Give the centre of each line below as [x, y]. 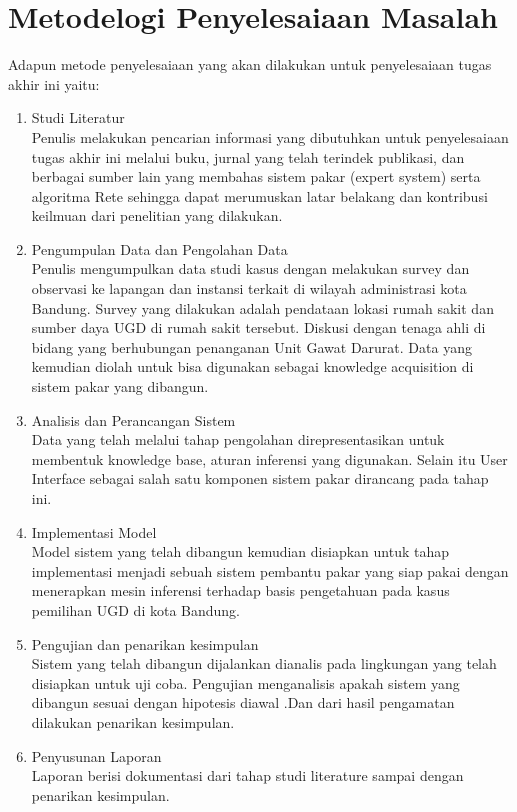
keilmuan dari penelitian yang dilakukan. [157, 215]
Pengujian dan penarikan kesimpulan [145, 643]
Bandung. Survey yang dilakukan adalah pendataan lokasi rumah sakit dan [262, 307]
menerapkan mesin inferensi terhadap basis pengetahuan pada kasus [240, 590]
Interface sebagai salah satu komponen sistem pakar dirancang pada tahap [260, 478]
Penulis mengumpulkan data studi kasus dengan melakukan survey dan [250, 268]
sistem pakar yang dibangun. [120, 386]
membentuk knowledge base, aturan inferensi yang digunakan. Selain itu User [269, 458]
